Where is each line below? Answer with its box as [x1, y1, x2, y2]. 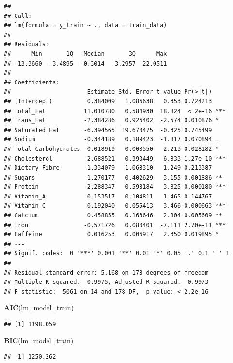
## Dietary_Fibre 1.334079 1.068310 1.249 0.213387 [4, 165, 212, 172]
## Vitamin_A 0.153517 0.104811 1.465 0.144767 [4, 193, 212, 200]
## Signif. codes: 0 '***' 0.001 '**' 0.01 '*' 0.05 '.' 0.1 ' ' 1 [4, 250, 230, 257]
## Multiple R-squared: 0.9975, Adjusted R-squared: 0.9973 [4, 279, 209, 286]
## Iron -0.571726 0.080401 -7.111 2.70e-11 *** [4, 221, 226, 229]
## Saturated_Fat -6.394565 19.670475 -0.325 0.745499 [4, 126, 212, 133]
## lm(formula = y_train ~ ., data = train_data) [4, 22, 167, 29]
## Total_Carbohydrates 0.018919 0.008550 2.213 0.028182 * [4, 145, 219, 152]
